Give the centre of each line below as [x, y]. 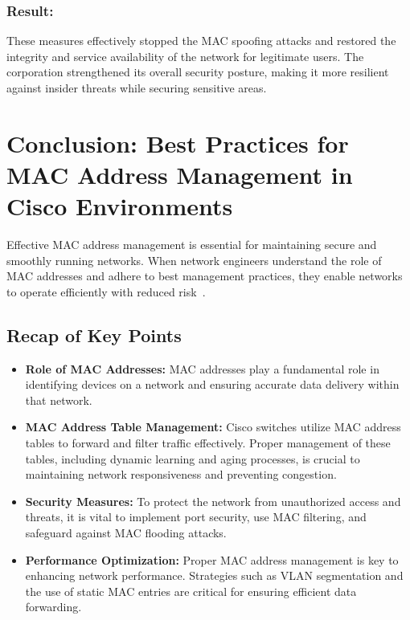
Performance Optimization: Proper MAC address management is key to [212, 559]
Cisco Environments [120, 206]
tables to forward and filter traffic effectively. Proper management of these [208, 443]
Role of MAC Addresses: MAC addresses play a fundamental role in [202, 368]
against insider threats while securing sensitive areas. [137, 88]
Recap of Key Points [94, 334]
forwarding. [53, 607]
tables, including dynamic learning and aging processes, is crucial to [193, 458]
